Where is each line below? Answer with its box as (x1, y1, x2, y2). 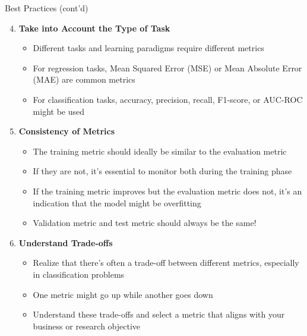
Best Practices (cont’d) (5, 2, 88, 14)
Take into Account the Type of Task (18, 21, 170, 34)
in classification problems (33, 268, 125, 280)
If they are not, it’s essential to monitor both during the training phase (33, 165, 292, 177)
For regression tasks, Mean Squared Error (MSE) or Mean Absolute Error (33, 61, 302, 74)
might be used (33, 105, 85, 117)
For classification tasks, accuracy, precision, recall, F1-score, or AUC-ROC (33, 93, 303, 105)
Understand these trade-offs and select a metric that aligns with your (33, 308, 285, 321)
